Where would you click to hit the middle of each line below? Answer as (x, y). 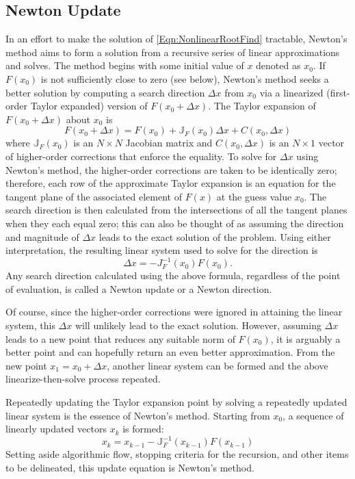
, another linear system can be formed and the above (218, 365)
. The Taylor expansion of (262, 106)
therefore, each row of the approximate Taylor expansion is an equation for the (171, 183)
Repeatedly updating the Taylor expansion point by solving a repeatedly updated (176, 401)
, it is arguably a (305, 338)
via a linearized (291, 92)
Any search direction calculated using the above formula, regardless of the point (173, 275)
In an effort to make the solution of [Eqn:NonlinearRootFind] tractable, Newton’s (176, 39)
